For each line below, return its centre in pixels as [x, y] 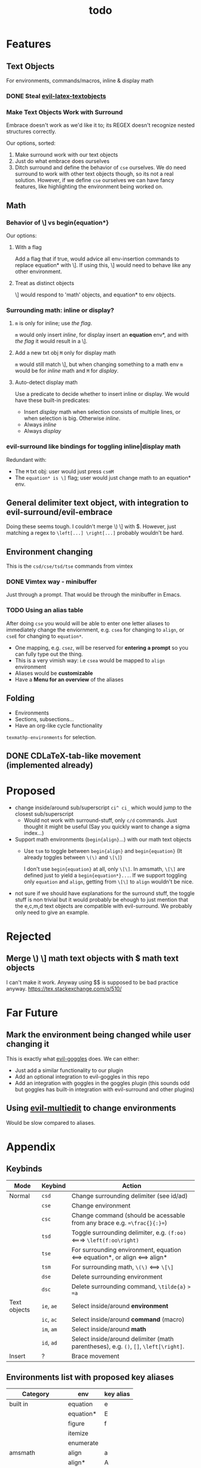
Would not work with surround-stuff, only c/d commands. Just [100, 820]
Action [132, 1185]
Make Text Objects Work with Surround [65, 112]
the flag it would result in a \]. [51, 341]
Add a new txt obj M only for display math [65, 353]
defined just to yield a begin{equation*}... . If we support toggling [105, 875]
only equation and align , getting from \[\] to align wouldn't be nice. [109, 882]
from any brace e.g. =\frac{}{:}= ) [119, 1222]
